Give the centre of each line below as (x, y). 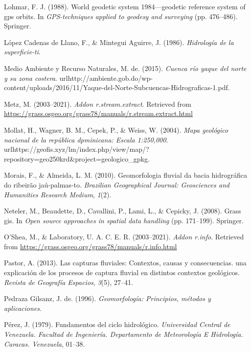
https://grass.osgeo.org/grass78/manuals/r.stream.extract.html (98, 113)
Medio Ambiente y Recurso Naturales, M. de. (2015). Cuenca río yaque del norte (125, 68)
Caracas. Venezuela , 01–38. (45, 343)
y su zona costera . (31, 78)
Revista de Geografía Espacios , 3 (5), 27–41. (68, 282)
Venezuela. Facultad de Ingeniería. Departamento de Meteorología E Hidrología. (124, 334)
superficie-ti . (22, 52)
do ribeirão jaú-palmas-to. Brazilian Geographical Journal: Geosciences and (117, 184)
